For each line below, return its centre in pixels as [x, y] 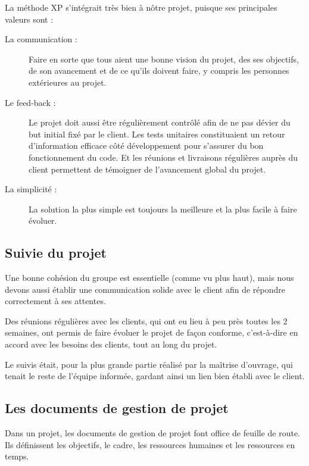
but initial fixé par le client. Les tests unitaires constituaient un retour [157, 134]
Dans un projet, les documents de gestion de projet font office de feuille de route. [153, 433]
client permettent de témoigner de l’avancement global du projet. [147, 169]
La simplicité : [31, 189]
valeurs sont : [29, 19]
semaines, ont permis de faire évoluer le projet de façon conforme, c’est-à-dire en [152, 332]
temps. [17, 456]
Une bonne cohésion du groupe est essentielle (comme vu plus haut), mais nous [149, 278]
